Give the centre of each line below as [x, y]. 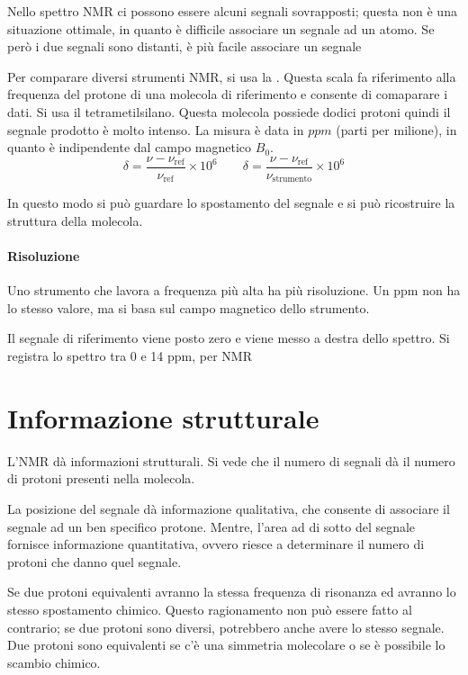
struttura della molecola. [75, 220]
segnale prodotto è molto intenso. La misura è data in [156, 129]
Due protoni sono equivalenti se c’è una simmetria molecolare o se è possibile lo [226, 645]
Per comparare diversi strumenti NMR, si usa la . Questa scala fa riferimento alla [232, 76]
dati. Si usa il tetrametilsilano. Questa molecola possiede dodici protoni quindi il [229, 111]
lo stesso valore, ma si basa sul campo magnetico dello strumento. [189, 307]
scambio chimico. [54, 662]
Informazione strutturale [163, 417]
